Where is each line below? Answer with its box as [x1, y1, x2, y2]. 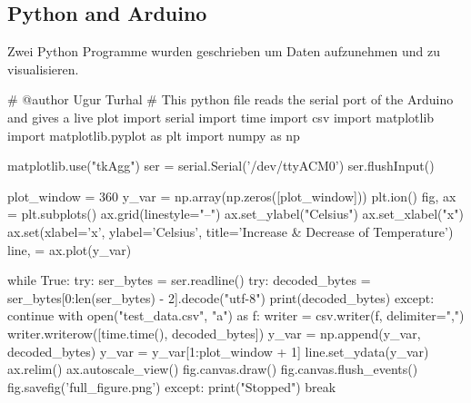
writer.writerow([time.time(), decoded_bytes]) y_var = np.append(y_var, [7, 323, 421, 342]
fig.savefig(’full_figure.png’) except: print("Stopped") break [7, 377, 336, 396]
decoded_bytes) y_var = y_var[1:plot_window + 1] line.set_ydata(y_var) [7, 341, 429, 360]
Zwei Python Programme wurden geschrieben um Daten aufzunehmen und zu [7, 42, 441, 61]
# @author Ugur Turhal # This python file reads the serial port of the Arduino [7, 90, 454, 109]
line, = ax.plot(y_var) [7, 240, 132, 259]
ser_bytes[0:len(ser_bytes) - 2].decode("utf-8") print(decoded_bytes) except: [7, 288, 435, 307]
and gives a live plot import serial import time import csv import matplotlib [7, 107, 435, 126]
